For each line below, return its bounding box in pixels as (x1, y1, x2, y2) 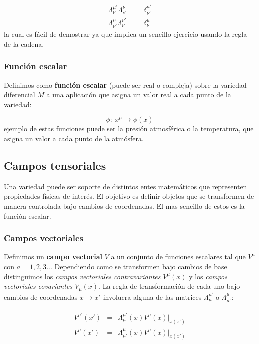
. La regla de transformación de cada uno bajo (98, 281, 240, 291)
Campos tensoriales (4, 157, 106, 173)
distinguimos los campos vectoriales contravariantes (4, 271, 161, 281)
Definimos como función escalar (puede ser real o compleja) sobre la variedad (4, 79, 247, 90)
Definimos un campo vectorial (4, 251, 102, 262)
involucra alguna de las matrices (103, 291, 202, 302)
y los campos (189, 271, 227, 281)
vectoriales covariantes (4, 281, 73, 291)
